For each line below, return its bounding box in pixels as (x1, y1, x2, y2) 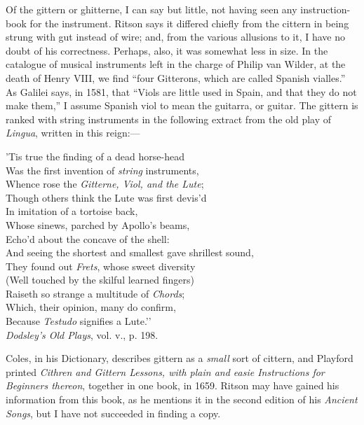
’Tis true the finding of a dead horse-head (6, 148, 184, 163)
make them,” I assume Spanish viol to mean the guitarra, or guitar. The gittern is (6, 98, 358, 113)
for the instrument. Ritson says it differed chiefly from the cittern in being (29, 15, 349, 30)
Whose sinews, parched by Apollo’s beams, (6, 217, 190, 232)
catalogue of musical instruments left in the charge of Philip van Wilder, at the (6, 57, 346, 71)
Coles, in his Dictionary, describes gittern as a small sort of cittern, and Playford (6, 351, 353, 365)
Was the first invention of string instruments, (6, 162, 199, 177)
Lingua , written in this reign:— (6, 125, 140, 140)
